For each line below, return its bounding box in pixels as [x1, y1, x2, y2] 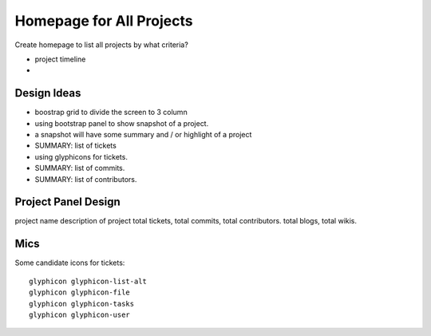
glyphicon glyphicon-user [29, 310, 131, 319]
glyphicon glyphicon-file [29, 288, 131, 297]
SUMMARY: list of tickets [34, 140, 117, 151]
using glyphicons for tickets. [34, 152, 128, 161]
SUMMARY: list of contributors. [34, 174, 137, 184]
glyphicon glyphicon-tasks [29, 299, 135, 308]
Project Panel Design [14, 196, 121, 209]
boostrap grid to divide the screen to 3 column [34, 108, 188, 117]
